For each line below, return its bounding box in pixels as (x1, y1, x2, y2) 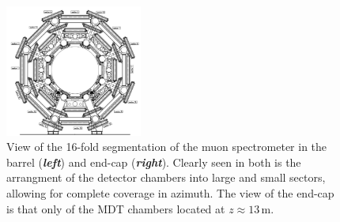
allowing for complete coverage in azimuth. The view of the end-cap (6, 184, 334, 201)
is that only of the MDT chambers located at (6, 200, 225, 216)
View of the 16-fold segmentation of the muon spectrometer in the (6, 138, 327, 155)
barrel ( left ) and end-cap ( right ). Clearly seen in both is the (6, 153, 301, 170)
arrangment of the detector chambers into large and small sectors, (6, 169, 326, 186)
